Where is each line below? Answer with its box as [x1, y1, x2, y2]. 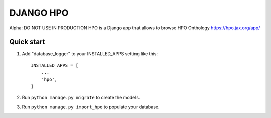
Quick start [9, 38, 45, 46]
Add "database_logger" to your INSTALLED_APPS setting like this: [22, 51, 158, 57]
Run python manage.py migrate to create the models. [22, 95, 140, 101]
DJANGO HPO [9, 7, 69, 18]
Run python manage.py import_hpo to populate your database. [22, 104, 160, 110]
